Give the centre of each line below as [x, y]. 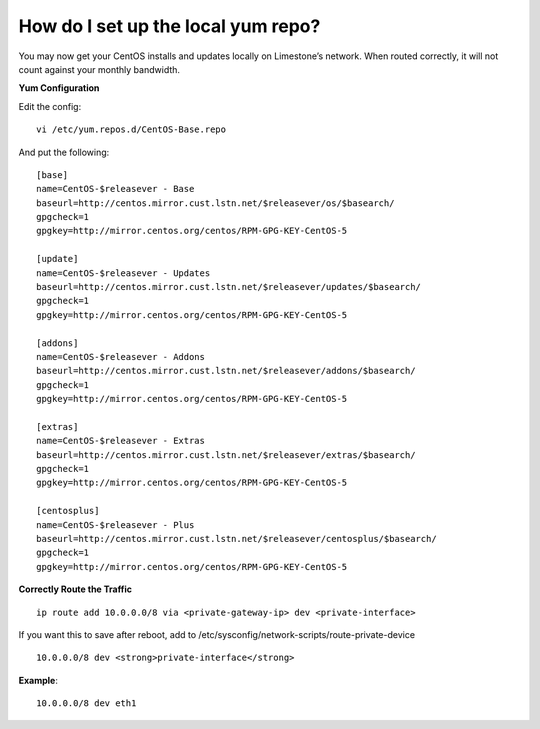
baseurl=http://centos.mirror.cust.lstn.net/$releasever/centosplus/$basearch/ [236, 539]
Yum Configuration [59, 88]
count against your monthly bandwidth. [99, 69]
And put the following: [64, 152]
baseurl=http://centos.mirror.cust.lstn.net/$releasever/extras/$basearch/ [226, 454]
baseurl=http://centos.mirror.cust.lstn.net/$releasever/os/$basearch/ [215, 203]
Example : [38, 680]
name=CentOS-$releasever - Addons [120, 356]
